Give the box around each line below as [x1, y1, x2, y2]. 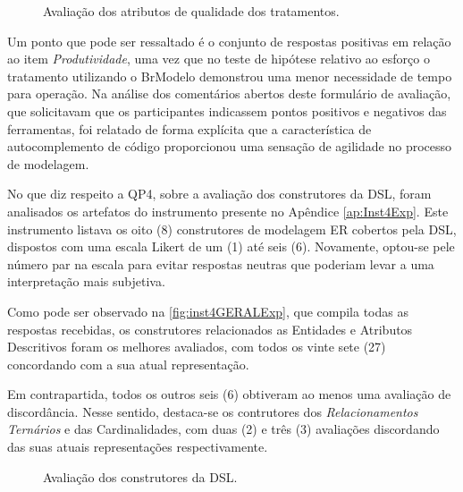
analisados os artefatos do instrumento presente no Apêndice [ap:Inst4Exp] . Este [7, 201, 449, 220]
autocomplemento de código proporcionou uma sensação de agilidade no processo [7, 137, 452, 156]
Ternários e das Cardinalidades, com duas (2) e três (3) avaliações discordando [7, 420, 440, 438]
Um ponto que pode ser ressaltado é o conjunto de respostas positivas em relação [7, 31, 451, 50]
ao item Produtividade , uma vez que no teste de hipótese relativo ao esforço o [7, 49, 430, 68]
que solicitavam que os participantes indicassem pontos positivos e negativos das [7, 101, 447, 120]
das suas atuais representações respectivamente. [7, 437, 268, 456]
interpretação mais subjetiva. [7, 272, 165, 291]
